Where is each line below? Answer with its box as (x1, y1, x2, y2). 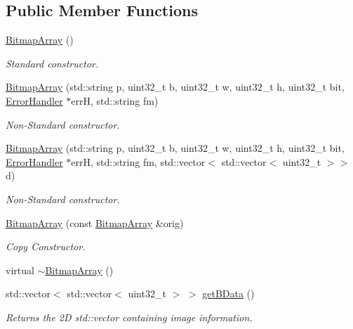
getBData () (202, 286, 255, 301)
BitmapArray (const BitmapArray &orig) (6, 215, 184, 230)
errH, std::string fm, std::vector (71, 154, 206, 169)
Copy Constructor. (6, 239, 86, 254)
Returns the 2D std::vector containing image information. (6, 309, 253, 324)
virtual (6, 262, 34, 277)
